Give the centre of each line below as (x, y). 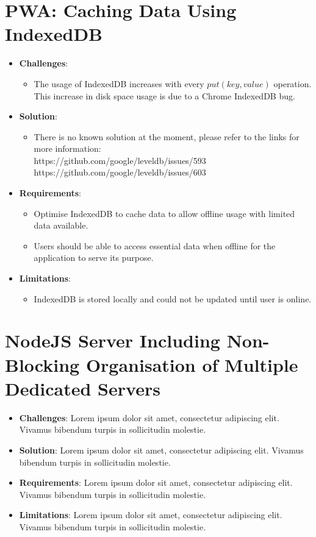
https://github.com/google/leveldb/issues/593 (120, 160)
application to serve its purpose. (94, 258)
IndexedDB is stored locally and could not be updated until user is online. (173, 298)
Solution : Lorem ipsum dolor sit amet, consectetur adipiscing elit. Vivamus (161, 450)
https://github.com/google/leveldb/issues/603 (120, 172)
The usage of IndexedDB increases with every (119, 83)
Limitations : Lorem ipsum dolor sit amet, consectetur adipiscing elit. (151, 515)
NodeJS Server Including (113, 340)
